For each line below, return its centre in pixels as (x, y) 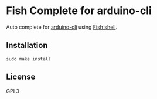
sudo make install (28, 59)
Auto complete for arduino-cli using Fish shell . (62, 27)
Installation (27, 45)
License (21, 77)
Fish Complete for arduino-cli (79, 11)
